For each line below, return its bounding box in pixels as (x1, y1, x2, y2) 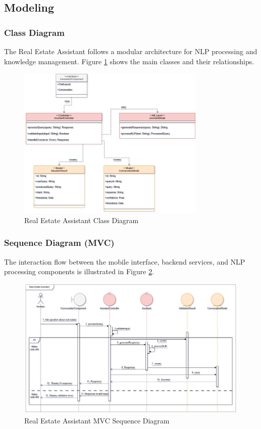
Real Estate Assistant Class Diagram (24, 214, 139, 225)
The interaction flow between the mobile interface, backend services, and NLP (4, 256, 245, 267)
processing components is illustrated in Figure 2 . (4, 266, 154, 277)
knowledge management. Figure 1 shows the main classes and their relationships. (4, 56, 254, 66)
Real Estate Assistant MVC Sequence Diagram (24, 415, 170, 425)
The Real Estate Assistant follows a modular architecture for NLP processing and (4, 46, 257, 56)
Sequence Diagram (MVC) (4, 236, 115, 249)
